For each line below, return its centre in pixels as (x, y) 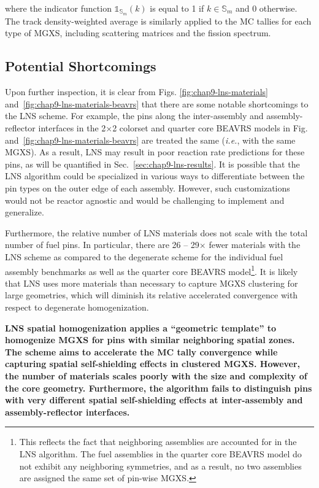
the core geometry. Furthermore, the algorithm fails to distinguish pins (159, 388)
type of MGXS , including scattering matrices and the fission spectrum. (138, 33)
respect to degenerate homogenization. (77, 307)
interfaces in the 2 (72, 128)
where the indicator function (58, 8)
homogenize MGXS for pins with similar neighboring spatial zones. (150, 340)
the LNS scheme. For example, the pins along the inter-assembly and (134, 116)
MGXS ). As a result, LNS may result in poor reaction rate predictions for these (155, 152)
